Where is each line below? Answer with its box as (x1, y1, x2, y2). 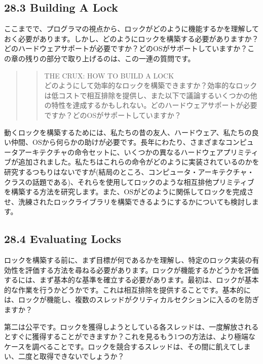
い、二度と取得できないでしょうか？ (4, 351, 125, 361)
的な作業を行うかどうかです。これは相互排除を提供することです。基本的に (4, 284, 251, 295)
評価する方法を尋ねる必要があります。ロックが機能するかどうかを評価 (25, 264, 259, 275)
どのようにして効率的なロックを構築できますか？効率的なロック (44, 80, 257, 91)
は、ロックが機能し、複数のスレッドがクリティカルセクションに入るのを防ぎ (4, 294, 259, 305)
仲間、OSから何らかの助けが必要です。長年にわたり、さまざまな (11, 137, 226, 147)
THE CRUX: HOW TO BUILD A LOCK (44, 70, 174, 80)
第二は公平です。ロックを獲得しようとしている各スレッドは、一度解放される (4, 321, 259, 332)
